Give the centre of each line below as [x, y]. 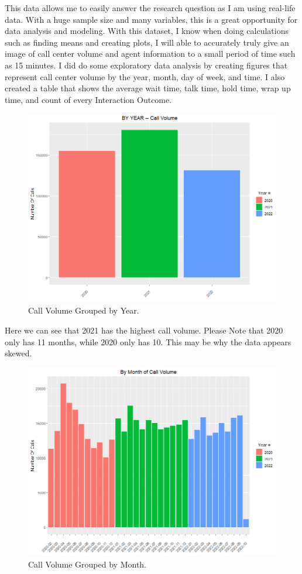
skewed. [18, 353]
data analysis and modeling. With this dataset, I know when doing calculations [147, 31]
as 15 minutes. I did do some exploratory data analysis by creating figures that [146, 65]
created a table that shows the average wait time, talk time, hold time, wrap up [148, 88]
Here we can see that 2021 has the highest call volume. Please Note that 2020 [144, 330]
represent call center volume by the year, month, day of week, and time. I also [145, 76]
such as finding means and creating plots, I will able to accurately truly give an [147, 42]
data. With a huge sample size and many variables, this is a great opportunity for [151, 19]
